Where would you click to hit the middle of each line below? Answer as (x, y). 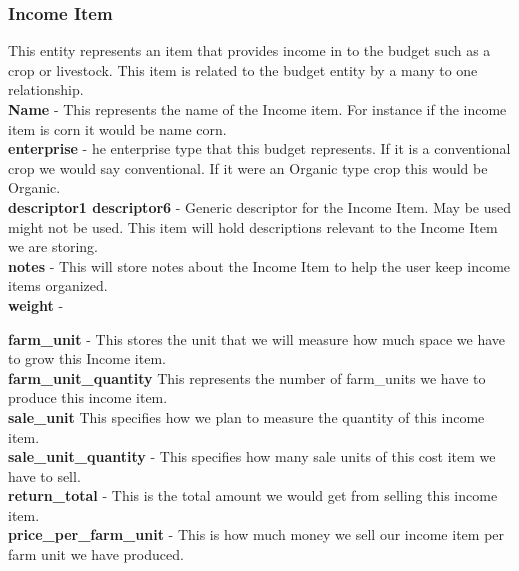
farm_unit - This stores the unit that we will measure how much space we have (257, 338)
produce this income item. (88, 397)
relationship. (46, 89)
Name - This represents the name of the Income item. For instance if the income (257, 109)
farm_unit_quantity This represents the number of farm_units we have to (247, 377)
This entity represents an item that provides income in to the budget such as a (249, 50)
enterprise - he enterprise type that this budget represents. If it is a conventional (259, 148)
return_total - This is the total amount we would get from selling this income (253, 495)
